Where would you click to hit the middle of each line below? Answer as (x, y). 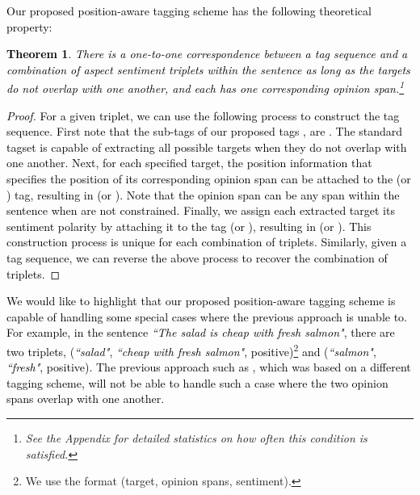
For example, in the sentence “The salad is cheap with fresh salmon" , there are (201, 332)
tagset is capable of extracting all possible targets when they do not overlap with (207, 147)
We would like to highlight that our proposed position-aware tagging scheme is (201, 301)
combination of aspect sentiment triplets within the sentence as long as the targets (208, 69)
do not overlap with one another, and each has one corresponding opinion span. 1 (206, 87)
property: (29, 26)
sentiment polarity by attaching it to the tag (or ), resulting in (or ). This (189, 226)
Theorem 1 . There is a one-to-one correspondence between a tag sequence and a (207, 54)
